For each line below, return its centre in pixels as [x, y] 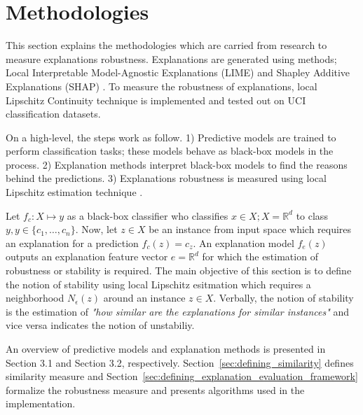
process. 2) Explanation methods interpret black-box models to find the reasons [177, 164]
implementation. [41, 403]
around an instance [144, 298]
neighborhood [35, 298]
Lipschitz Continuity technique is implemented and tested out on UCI [156, 100]
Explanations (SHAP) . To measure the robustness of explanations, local [162, 86]
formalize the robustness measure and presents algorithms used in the [155, 389]
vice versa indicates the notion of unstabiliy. [100, 325]
